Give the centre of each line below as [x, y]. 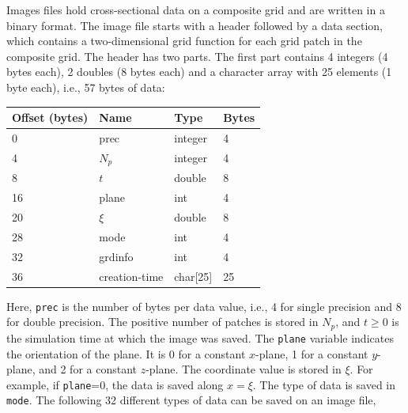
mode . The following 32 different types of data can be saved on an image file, [191, 400]
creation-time [131, 276]
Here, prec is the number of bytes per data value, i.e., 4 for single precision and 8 [204, 306]
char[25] [193, 276]
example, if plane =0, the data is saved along [115, 384]
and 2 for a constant [88, 369]
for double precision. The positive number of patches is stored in [162, 322]
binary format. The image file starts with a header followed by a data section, [195, 25]
